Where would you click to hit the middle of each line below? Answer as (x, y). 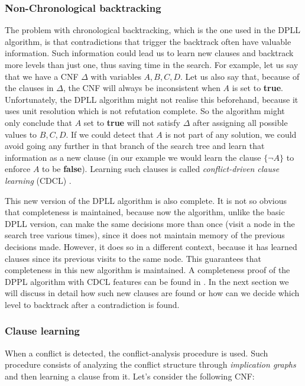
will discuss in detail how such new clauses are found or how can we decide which (152, 293)
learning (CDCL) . (38, 180)
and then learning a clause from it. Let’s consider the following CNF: (130, 376)
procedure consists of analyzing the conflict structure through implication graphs (150, 364)
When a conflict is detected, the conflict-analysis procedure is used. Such (137, 353)
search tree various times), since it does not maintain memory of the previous (145, 235)
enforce (18, 169)
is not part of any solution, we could (231, 134)
